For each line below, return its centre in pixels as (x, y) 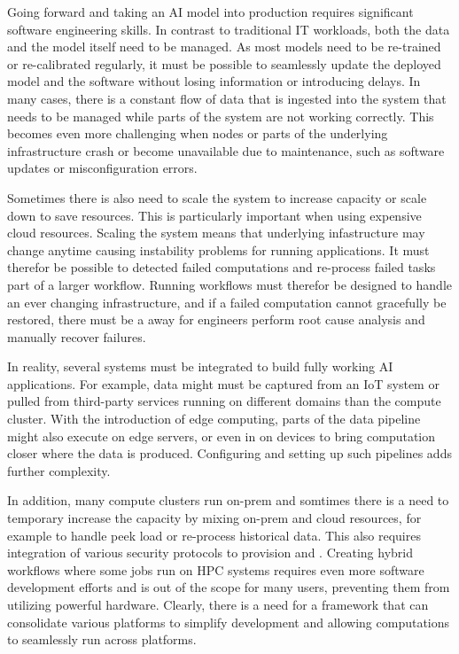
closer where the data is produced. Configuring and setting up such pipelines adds (229, 453)
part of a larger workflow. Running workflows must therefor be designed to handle (229, 284)
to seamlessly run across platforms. (102, 639)
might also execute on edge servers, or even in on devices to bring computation (222, 436)
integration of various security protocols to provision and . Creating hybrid (210, 553)
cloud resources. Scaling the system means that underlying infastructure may (216, 233)
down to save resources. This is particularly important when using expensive (214, 215)
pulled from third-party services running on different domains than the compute (224, 401)
